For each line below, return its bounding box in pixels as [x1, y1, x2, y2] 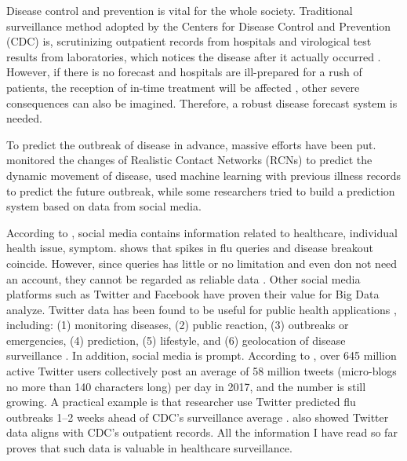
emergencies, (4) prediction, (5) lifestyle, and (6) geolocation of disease [6, 331, 346, 348]
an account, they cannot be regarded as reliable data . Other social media [6, 270, 361, 287]
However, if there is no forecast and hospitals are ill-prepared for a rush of [6, 64, 362, 80]
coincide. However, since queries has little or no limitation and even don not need [6, 254, 398, 271]
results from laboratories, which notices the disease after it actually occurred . [6, 48, 381, 64]
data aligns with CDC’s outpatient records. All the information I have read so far [6, 424, 398, 441]
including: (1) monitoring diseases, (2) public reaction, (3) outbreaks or [6, 316, 349, 333]
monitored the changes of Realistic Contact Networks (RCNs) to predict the [6, 152, 372, 168]
